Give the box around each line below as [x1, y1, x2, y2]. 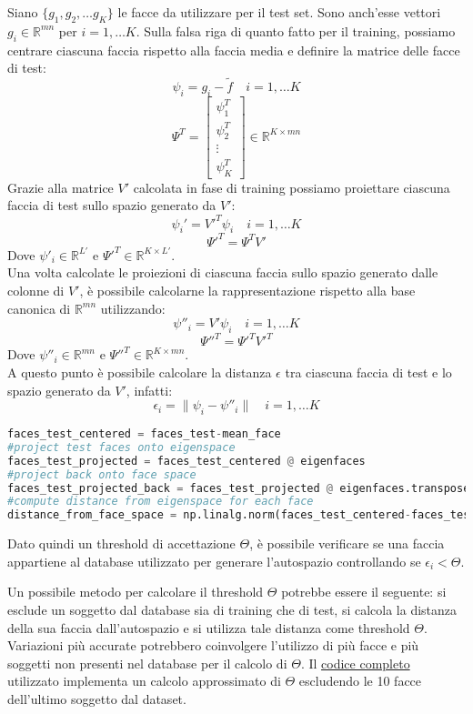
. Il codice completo [300, 653, 410, 672]
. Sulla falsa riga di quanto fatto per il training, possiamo [136, 21, 456, 40]
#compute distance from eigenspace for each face [7, 495, 314, 508]
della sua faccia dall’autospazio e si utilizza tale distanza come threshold [7, 618, 410, 637]
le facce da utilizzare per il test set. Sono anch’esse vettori [117, 3, 441, 21]
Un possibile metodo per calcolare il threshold [7, 582, 264, 601]
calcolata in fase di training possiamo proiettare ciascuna [133, 177, 450, 196]
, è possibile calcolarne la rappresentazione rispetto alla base [79, 281, 416, 299]
